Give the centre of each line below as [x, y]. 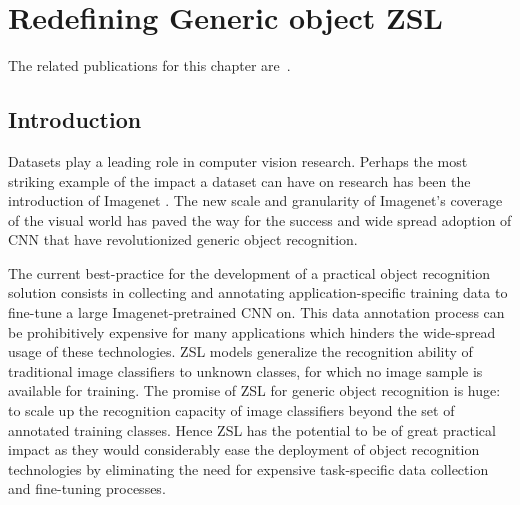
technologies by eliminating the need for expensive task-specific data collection [248, 468]
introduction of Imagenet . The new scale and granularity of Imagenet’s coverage [255, 200]
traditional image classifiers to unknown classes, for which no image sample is [245, 370]
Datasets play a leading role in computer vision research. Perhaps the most [238, 160]
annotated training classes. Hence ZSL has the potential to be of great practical [252, 429]
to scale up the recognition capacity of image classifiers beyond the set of [231, 410]
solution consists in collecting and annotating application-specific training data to [258, 292]
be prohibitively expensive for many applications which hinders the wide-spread [252, 331]
